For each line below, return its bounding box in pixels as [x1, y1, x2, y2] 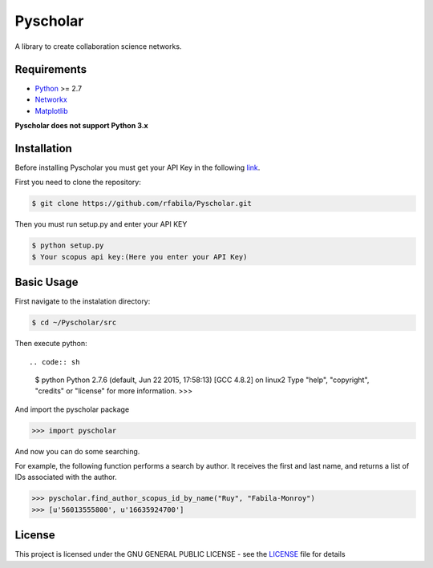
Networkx [34, 95, 67, 104]
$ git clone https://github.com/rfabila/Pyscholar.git [31, 199, 252, 208]
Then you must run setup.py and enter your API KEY [14, 220, 188, 229]
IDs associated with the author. [14, 473, 118, 482]
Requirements [14, 62, 87, 76]
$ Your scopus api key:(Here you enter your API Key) [31, 252, 248, 261]
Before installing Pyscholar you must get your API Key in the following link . [14, 163, 261, 172]
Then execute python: [14, 339, 87, 348]
